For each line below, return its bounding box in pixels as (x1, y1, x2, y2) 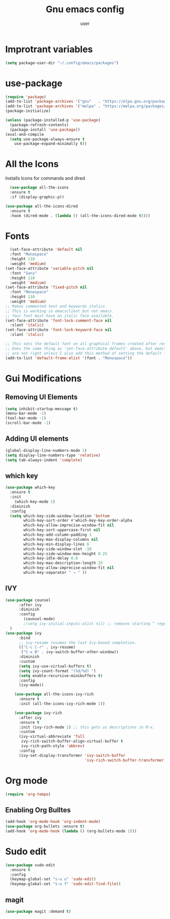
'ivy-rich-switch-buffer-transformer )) (84, 757, 168, 763)
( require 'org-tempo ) (5, 791, 51, 797)
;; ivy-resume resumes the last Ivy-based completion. (18, 640, 137, 645)
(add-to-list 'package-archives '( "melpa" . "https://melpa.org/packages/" (5, 104, 168, 109)
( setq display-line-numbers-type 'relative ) (5, 452, 101, 458)
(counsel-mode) (23, 617, 56, 622)
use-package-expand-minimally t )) (14, 141, 87, 146)
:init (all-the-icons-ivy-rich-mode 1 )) (18, 701, 105, 707)
